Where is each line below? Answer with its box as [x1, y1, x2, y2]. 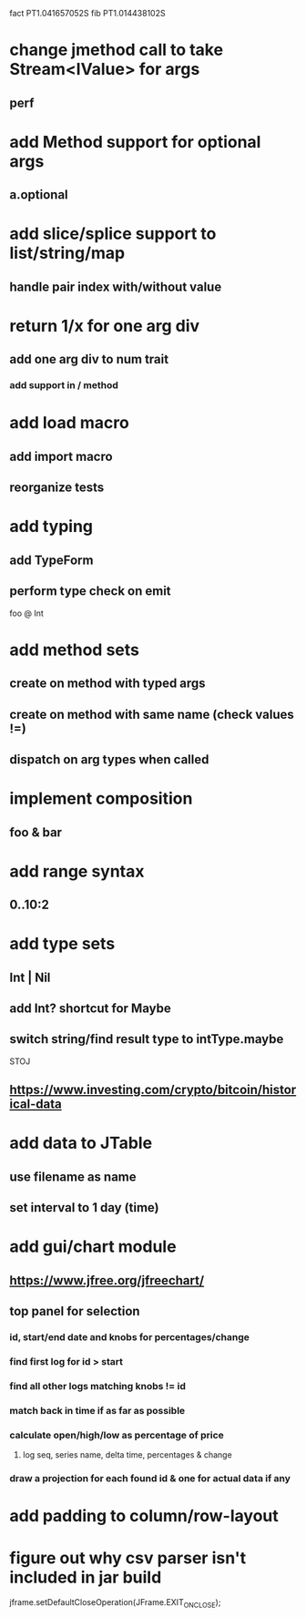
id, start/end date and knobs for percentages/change [9, 1331, 250, 1344]
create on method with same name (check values [9, 706, 294, 722]
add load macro [9, 413, 129, 434]
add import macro [9, 448, 113, 464]
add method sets [9, 640, 139, 660]
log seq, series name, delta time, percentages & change [22, 1449, 232, 1460]
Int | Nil [9, 969, 51, 985]
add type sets [9, 934, 116, 955]
